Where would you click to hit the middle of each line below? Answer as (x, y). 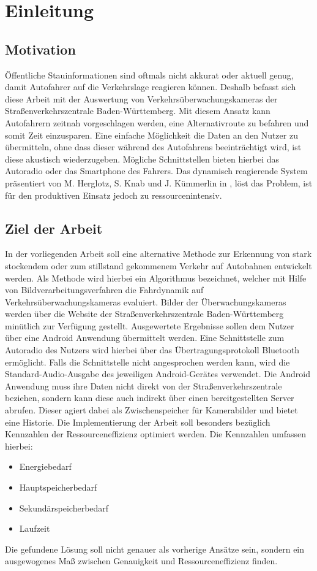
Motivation (40, 49)
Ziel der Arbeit (54, 228)
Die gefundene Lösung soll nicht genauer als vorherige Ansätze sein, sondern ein (155, 549)
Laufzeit (35, 528)
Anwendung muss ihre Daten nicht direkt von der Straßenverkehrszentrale (144, 385)
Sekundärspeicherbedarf (64, 508)
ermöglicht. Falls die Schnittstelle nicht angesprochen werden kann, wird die (147, 362)
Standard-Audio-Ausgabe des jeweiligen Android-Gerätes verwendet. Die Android (158, 374)
